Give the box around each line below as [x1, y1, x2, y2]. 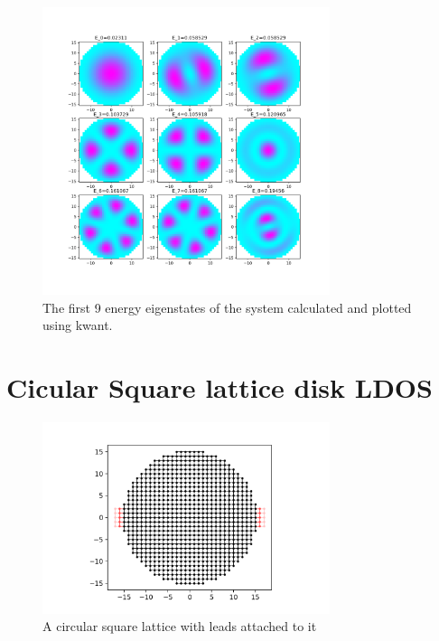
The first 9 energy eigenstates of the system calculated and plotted [42, 297, 412, 316]
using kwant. [42, 316, 113, 335]
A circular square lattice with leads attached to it [42, 617, 317, 636]
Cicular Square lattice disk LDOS [6, 368, 433, 405]
